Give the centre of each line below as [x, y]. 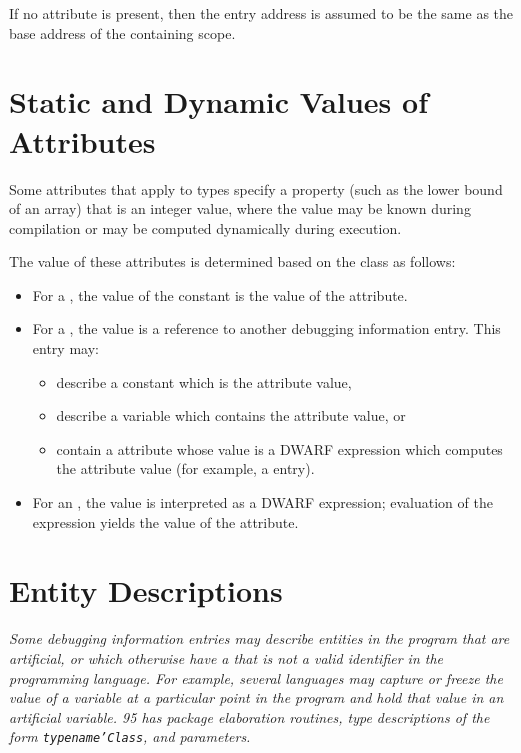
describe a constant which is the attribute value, [204, 381]
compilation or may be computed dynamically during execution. [205, 227]
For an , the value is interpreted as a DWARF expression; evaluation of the [262, 502]
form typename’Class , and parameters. [130, 736]
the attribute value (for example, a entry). [185, 468]
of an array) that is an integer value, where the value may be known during [240, 208]
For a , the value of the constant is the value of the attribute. [220, 294]
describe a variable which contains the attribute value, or [231, 415]
